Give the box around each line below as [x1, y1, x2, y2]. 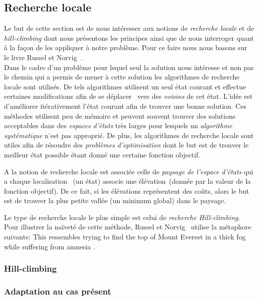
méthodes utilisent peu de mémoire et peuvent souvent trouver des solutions [4, 110, 236, 121]
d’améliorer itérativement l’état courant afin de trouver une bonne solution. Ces [4, 100, 247, 111]
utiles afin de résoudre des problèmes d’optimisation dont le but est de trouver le [4, 140, 249, 150]
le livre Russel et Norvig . [4, 52, 83, 62]
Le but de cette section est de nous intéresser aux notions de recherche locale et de [4, 23, 254, 33]
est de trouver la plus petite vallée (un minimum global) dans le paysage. [4, 195, 226, 206]
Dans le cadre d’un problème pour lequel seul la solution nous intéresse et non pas [4, 62, 254, 72]
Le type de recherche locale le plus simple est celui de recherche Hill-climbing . [4, 212, 240, 222]
